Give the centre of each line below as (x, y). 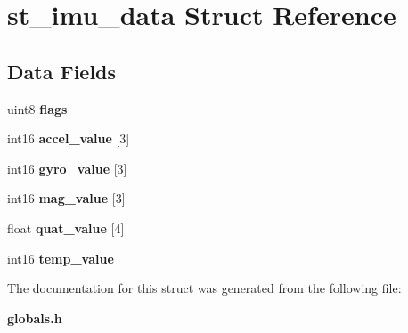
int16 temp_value (61, 258)
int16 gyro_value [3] (67, 168)
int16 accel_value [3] (69, 138)
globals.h (35, 317)
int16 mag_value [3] (66, 198)
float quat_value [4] (66, 227)
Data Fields (62, 71)
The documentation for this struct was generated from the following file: (204, 288)
